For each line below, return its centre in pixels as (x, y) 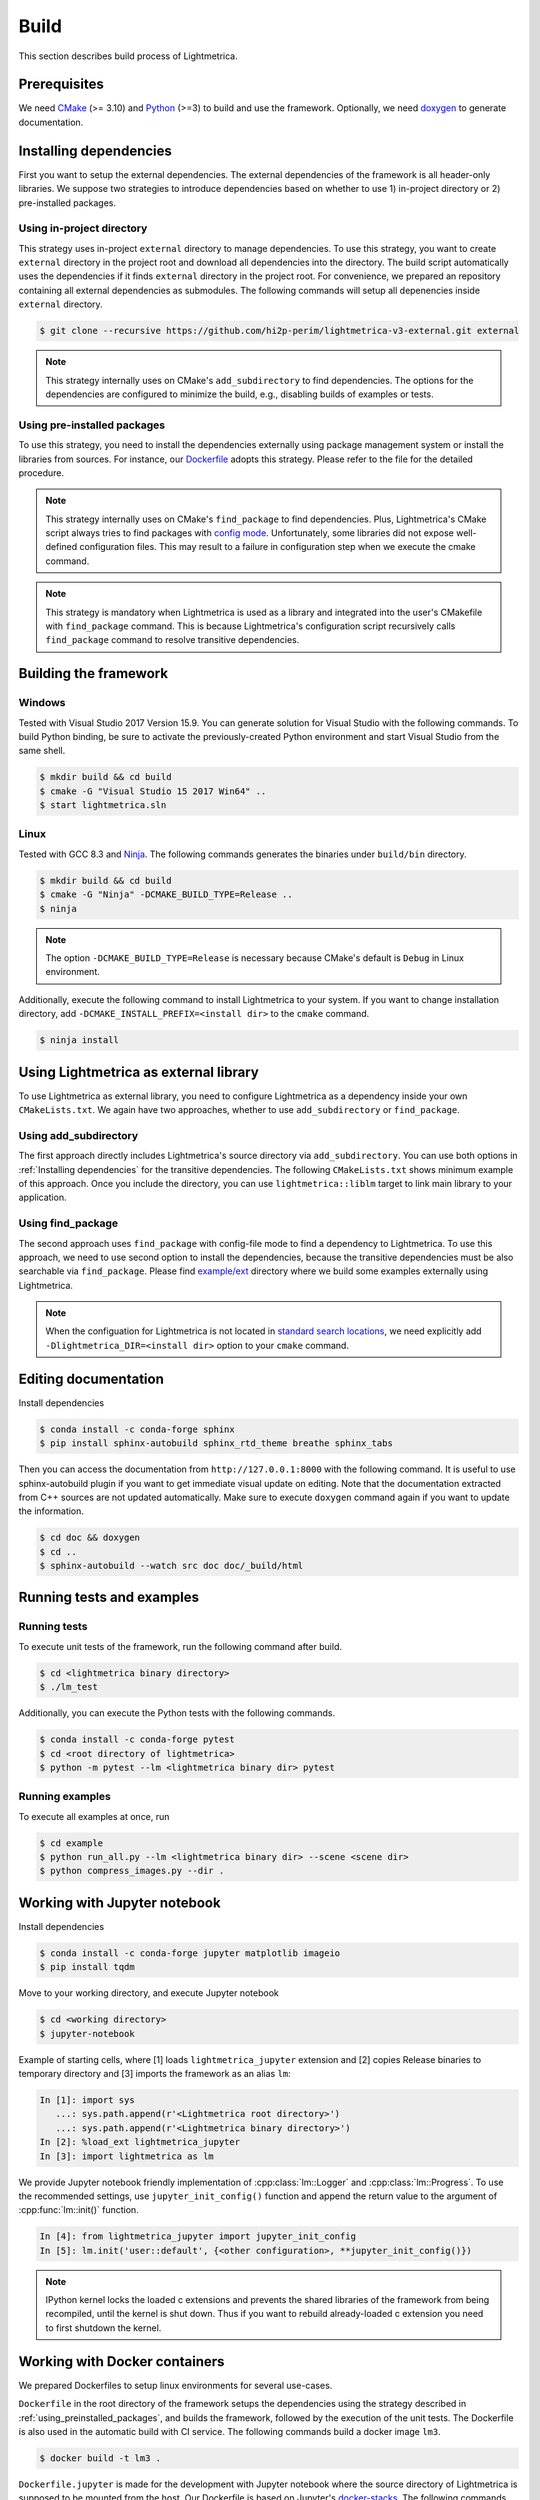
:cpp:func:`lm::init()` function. (78, 2210)
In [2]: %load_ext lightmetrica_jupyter (139, 2142)
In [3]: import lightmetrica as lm (126, 2156)
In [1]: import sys (87, 2100)
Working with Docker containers (121, 2361)
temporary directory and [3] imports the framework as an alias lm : (155, 2074)
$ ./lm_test (69, 1687)
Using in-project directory (83, 228)
